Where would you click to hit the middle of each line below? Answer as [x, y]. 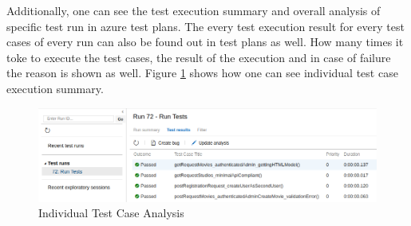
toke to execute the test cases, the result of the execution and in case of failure [199, 57]
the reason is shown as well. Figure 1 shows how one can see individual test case [202, 73]
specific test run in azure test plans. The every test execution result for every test [205, 26]
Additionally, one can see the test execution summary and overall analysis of [194, 10]
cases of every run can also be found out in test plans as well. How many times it [205, 42]
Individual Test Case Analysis [111, 213]
